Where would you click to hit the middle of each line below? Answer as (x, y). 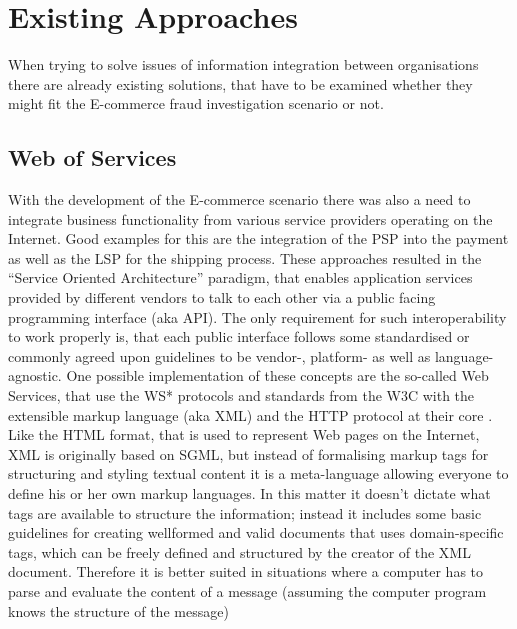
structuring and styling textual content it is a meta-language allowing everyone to (258, 473)
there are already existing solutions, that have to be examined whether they (240, 83)
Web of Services (92, 157)
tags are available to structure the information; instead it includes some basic (245, 512)
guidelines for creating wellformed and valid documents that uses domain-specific (256, 532)
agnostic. (35, 375)
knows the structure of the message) (118, 610)
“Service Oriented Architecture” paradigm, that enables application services (240, 277)
